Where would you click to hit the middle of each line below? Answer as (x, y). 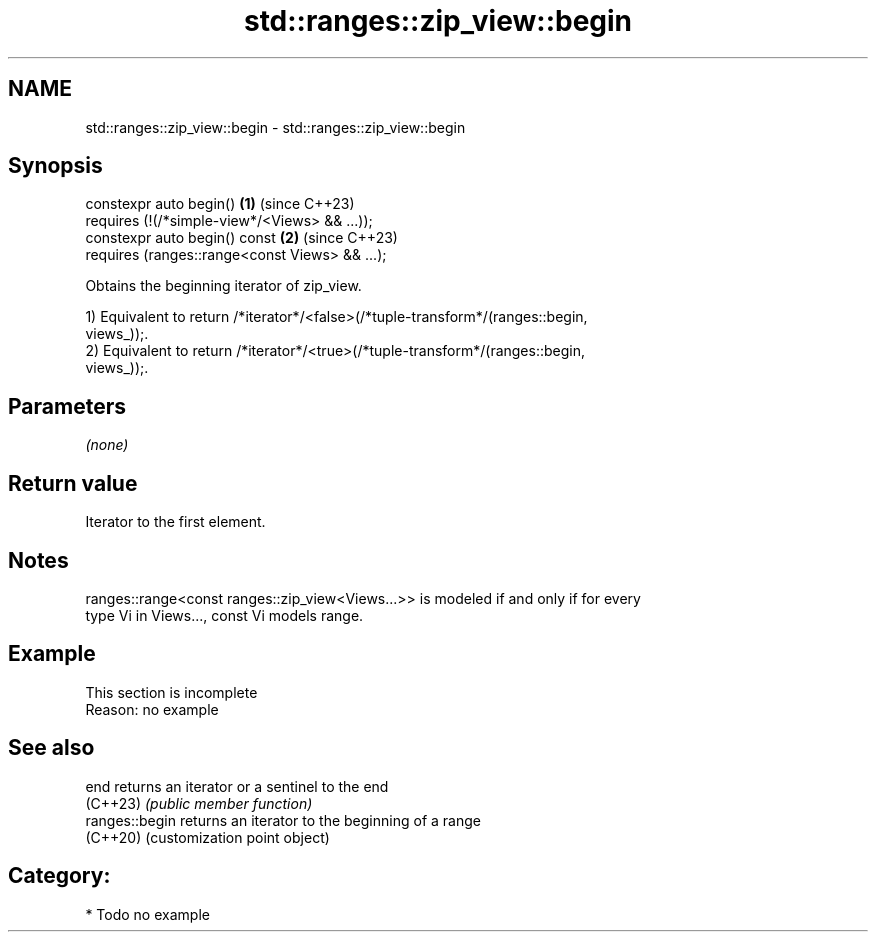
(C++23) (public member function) (199, 803)
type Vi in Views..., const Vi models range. (224, 615)
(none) (107, 445)
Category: (59, 876)
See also (51, 748)
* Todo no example (147, 914)
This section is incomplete (171, 692)
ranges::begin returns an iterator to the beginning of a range (283, 820)
